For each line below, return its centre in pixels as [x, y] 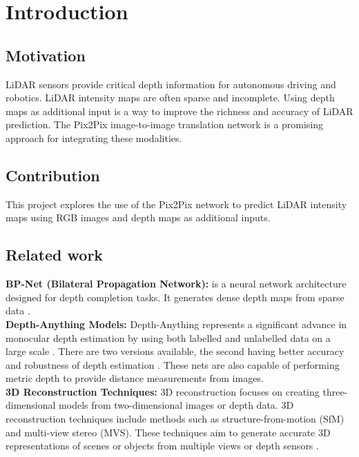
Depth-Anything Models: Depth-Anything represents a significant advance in [176, 324]
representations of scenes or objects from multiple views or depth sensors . [162, 446]
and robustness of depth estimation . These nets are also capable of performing [173, 364]
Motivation [46, 55]
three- [335, 391]
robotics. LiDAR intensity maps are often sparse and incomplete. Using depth [170, 98]
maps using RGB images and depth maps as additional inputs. [138, 217]
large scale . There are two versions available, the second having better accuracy [175, 351]
